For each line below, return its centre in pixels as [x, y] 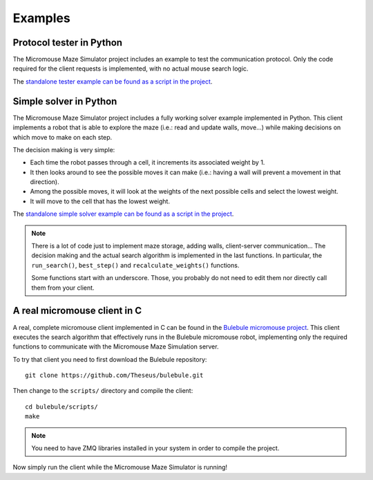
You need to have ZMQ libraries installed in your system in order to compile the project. [155, 448]
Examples [41, 18]
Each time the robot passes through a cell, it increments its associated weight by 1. [147, 163]
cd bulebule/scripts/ [61, 407]
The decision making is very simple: [64, 149]
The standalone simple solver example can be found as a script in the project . [123, 214]
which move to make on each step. [63, 137]
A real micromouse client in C [77, 311]
